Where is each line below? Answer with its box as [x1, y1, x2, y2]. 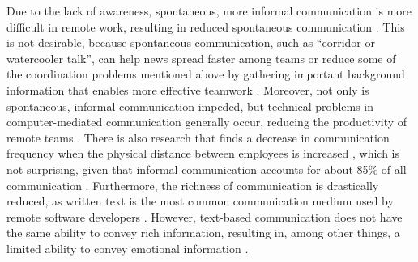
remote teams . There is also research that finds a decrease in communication [6, 129, 390, 146]
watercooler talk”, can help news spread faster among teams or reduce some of [6, 49, 396, 66]
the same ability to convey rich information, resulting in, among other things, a [6, 224, 400, 241]
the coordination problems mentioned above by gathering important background [6, 65, 405, 82]
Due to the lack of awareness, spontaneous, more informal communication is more [6, 2, 412, 19]
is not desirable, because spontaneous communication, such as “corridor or [6, 34, 375, 51]
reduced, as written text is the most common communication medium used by [6, 192, 394, 209]
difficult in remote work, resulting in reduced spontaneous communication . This [6, 18, 405, 35]
